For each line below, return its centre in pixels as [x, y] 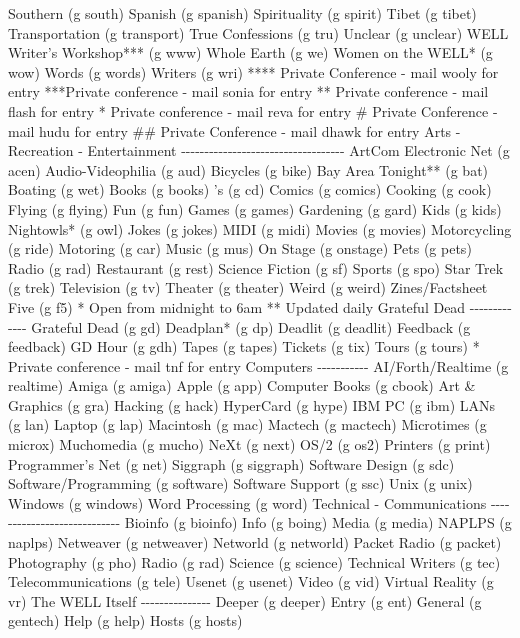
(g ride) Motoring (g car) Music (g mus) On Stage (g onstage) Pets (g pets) [240, 248]
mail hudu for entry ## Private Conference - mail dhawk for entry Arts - [234, 130]
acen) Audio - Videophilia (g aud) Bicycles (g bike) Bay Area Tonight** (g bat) [248, 169]
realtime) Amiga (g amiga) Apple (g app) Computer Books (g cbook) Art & [242, 385]
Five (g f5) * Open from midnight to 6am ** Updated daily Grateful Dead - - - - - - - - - [260, 306]
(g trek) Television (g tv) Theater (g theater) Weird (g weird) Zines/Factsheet [248, 287]
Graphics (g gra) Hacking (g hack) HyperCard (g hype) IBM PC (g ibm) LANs [252, 404]
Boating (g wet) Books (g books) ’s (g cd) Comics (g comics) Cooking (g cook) [250, 189]
